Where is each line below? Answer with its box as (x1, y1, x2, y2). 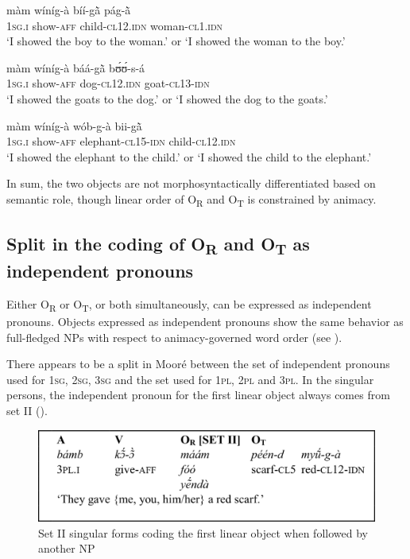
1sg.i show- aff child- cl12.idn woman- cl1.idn (6, 17, 223, 33)
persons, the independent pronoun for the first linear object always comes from (6, 386, 390, 403)
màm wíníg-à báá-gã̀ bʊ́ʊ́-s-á (6, 59, 145, 76)
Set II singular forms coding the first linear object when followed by (38, 524, 368, 541)
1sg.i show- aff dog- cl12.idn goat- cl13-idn (6, 75, 210, 91)
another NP (38, 540, 95, 557)
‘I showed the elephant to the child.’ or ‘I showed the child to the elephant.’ (6, 148, 372, 165)
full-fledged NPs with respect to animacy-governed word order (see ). (6, 328, 342, 345)
